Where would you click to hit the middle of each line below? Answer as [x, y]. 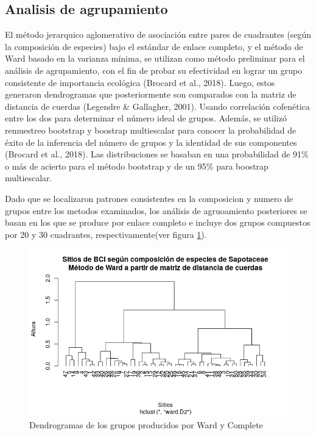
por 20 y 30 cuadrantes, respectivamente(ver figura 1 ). [106, 234]
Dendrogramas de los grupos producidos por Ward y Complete [146, 424]
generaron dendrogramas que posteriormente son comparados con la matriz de [151, 94]
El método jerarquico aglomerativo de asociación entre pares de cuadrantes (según [158, 34]
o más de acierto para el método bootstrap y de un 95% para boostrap [137, 166]
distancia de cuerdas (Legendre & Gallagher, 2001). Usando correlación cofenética [157, 106]
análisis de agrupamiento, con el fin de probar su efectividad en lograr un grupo [154, 70]
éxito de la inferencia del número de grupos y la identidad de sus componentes [151, 142]
